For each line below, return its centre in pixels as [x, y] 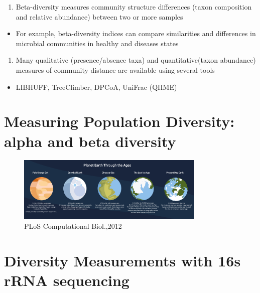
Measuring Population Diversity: [119, 121]
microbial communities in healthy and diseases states [97, 43]
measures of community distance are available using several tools [115, 69]
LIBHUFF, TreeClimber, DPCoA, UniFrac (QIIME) [96, 87]
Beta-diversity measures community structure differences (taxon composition [134, 7]
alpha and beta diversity [90, 141]
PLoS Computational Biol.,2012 [73, 226]
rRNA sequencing [67, 280]
